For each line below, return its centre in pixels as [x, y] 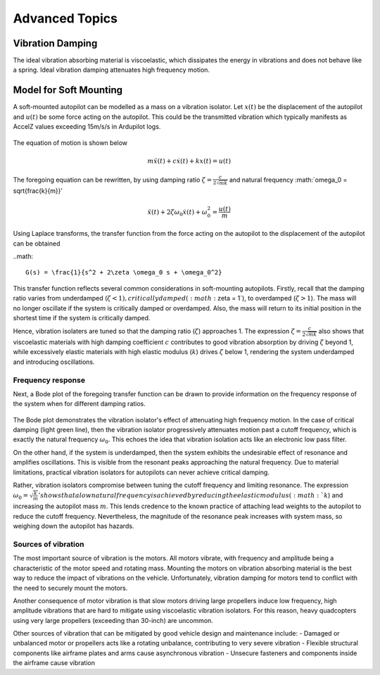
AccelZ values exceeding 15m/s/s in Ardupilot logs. [87, 127]
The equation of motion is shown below [70, 143]
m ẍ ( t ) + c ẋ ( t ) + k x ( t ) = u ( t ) [189, 161]
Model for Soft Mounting [68, 90]
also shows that [341, 332]
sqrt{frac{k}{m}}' [38, 191]
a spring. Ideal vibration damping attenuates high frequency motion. [112, 70]
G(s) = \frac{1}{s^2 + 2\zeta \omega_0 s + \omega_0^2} [124, 272]
